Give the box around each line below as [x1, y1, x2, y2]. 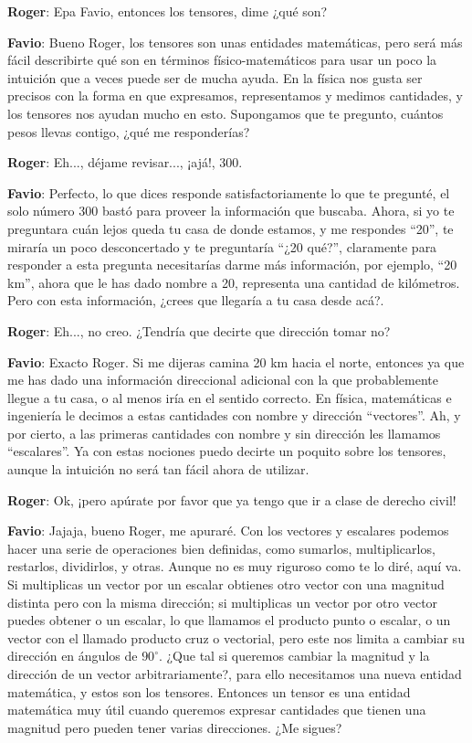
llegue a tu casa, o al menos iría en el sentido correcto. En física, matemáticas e [7, 387, 452, 407]
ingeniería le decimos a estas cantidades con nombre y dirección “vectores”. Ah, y [7, 406, 461, 425]
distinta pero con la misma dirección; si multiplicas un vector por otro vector [7, 592, 438, 611]
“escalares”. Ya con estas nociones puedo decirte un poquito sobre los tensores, [7, 441, 446, 461]
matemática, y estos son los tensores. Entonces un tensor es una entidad [7, 682, 411, 701]
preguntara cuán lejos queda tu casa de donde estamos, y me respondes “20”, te [7, 218, 454, 238]
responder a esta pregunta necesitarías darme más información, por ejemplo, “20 [7, 255, 457, 274]
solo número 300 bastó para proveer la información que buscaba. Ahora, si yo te [7, 201, 455, 220]
